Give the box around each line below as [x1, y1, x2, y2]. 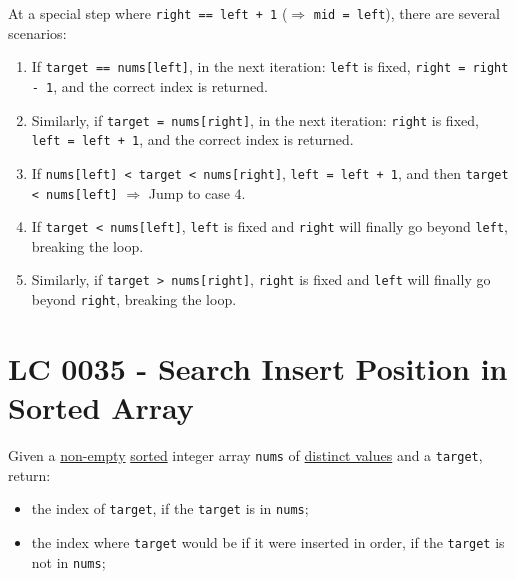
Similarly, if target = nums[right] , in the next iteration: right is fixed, [31, 109, 479, 130]
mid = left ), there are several [313, 3, 500, 23]
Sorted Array [8, 387, 194, 428]
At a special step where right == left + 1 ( [8, 3, 288, 23]
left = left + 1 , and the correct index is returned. [31, 129, 354, 150]
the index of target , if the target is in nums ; [31, 498, 309, 519]
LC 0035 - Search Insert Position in [8, 347, 508, 388]
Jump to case [148, 182, 230, 203]
